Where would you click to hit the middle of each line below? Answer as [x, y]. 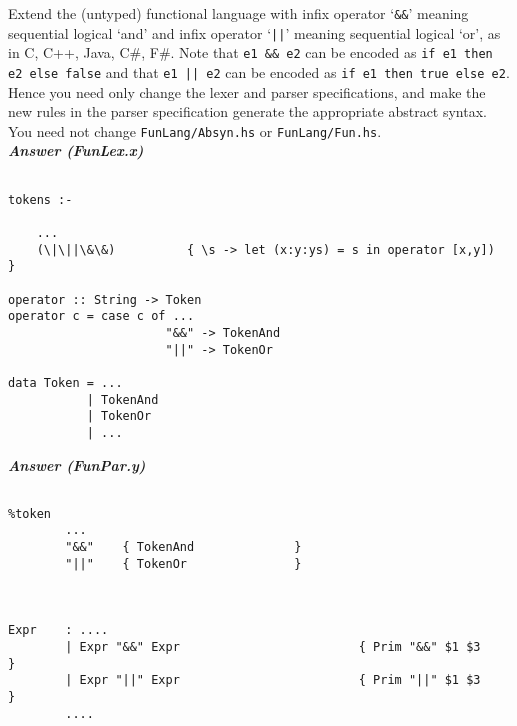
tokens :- [40, 199]
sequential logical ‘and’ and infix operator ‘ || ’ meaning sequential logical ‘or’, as [254, 32]
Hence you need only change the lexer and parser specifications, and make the [247, 91]
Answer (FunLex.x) [76, 150]
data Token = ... [65, 382]
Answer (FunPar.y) [77, 464]
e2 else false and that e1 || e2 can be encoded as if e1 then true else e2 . [259, 71]
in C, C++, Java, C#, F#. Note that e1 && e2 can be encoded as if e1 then [250, 52]
